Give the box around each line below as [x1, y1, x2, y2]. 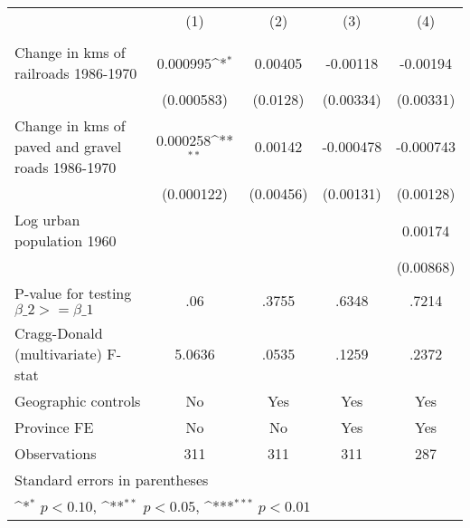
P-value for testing [14, 283, 132, 303]
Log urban [14, 209, 80, 230]
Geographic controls [14, 390, 141, 411]
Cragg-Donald [14, 322, 103, 343]
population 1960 [14, 230, 117, 251]
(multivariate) [14, 343, 102, 364]
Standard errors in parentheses [14, 469, 209, 490]
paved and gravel [14, 136, 122, 157]
